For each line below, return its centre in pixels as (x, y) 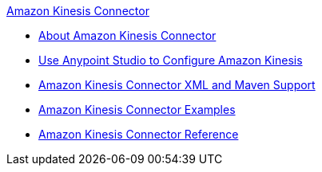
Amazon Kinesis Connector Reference (139, 134)
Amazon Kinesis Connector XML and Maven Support (177, 85)
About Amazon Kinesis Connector (127, 35)
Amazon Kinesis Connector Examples (137, 109)
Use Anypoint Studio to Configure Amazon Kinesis (171, 60)
